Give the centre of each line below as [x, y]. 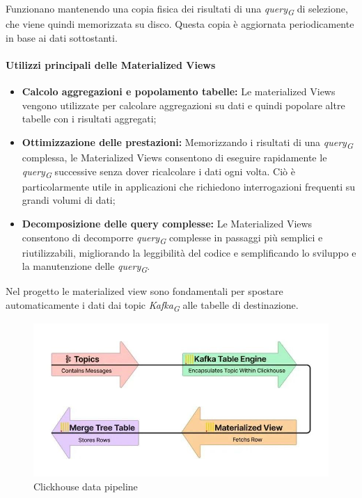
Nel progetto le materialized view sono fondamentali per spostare [144, 291]
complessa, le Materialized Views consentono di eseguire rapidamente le [174, 158]
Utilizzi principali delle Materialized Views [111, 64]
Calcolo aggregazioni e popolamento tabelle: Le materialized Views [179, 91]
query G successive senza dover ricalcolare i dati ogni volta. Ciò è [158, 172]
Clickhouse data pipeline [86, 486]
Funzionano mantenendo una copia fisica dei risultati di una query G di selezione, [177, 9]
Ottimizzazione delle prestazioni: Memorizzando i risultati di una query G [187, 143]
